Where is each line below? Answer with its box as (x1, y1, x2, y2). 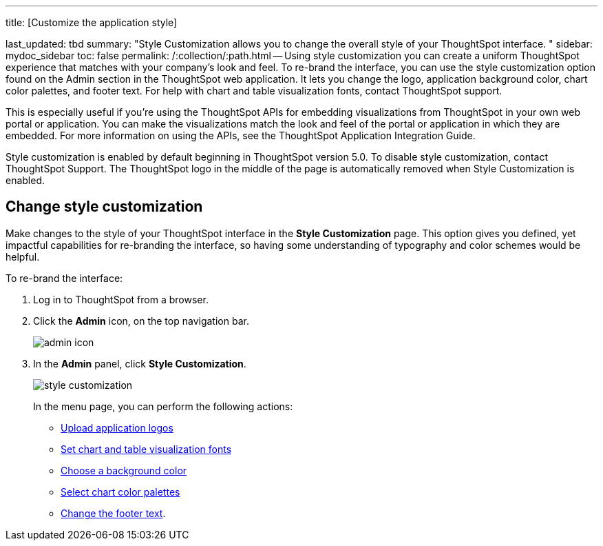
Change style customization (6, 198, 203, 216)
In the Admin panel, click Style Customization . (33, 357, 246, 370)
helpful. (6, 250, 40, 263)
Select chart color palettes (61, 485, 180, 498)
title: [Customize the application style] (6, 17, 178, 28)
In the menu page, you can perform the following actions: (33, 400, 293, 412)
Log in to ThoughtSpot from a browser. (33, 293, 209, 305)
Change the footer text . (61, 507, 166, 519)
